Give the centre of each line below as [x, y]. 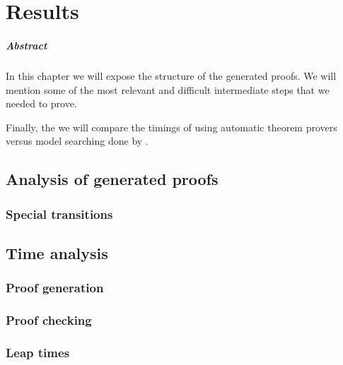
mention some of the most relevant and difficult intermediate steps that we [168, 89]
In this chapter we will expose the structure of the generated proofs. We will [171, 75]
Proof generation [55, 288]
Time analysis [57, 252]
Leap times [38, 352]
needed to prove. [41, 103]
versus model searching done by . [77, 141]
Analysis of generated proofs [112, 179]
